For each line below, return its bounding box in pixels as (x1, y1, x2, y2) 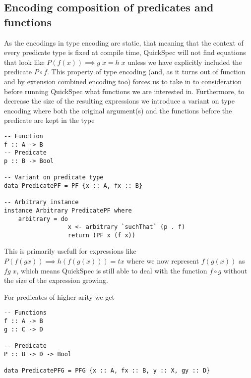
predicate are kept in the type (4, 115, 95, 125)
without (223, 265, 248, 275)
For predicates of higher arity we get (4, 291, 115, 302)
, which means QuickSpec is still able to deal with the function (16, 265, 207, 275)
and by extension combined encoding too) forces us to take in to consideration (4, 76, 242, 86)
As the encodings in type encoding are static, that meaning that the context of (4, 37, 244, 48)
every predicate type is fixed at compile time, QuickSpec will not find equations (4, 47, 246, 57)
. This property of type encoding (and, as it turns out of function (47, 66, 246, 77)
